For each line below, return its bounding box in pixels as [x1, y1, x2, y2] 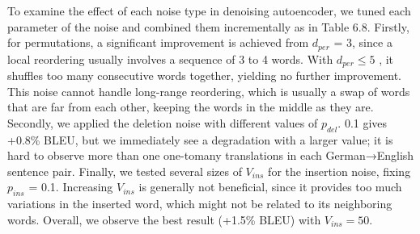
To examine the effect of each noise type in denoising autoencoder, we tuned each [7, 2, 411, 19]
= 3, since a [333, 34, 392, 51]
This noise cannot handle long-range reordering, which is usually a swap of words [7, 82, 410, 99]
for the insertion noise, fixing [268, 162, 411, 179]
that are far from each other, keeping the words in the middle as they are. [7, 98, 374, 115]
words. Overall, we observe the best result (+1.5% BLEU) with [7, 211, 321, 228]
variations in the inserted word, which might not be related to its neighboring [7, 195, 392, 212]
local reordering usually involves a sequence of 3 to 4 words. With [7, 50, 333, 67]
